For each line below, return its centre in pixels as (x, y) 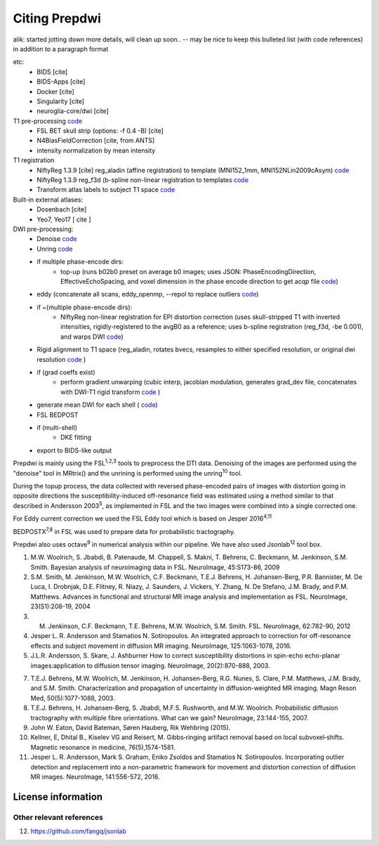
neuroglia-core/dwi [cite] (73, 111)
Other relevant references (58, 817)
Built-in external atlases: (48, 200)
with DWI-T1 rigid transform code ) (111, 392)
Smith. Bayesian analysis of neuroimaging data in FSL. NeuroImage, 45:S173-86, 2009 (155, 567)
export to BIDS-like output (74, 450)
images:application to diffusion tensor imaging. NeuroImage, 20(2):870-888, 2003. (150, 665)
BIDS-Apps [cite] (61, 82)
